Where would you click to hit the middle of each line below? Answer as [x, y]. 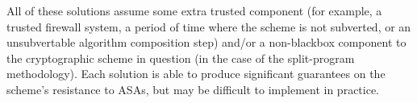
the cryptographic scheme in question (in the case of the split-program [181, 58]
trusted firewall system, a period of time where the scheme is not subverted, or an [209, 26]
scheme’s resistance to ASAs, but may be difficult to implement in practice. [193, 89]
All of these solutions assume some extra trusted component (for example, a [194, 10]
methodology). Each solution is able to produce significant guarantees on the [196, 74]
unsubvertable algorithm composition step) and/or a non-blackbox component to [206, 42]
